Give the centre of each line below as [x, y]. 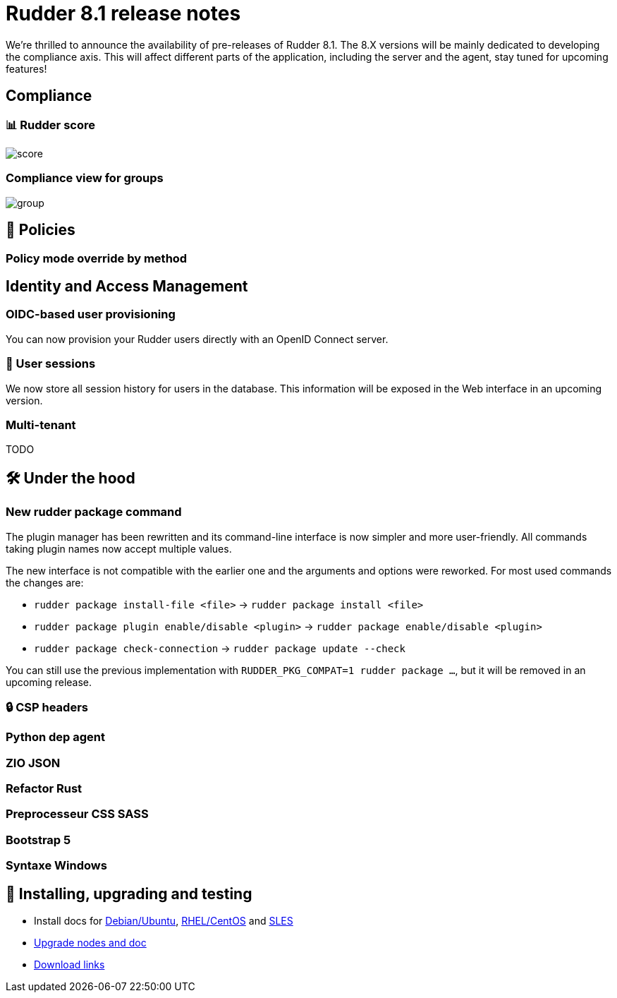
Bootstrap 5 [38, 840]
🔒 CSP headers [47, 707]
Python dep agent [56, 737]
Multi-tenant [41, 425]
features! [26, 68]
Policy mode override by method [97, 258]
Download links [69, 964]
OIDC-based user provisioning [91, 314]
